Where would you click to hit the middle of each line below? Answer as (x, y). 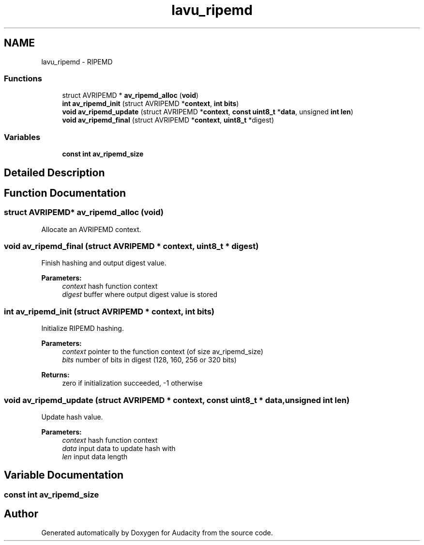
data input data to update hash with (119, 448)
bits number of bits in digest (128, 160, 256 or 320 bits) (149, 360)
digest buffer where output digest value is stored (140, 295)
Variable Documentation (64, 475)
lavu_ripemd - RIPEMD (77, 62)
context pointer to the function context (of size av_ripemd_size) (163, 352)
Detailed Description (54, 172)
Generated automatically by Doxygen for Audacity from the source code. (157, 532)
